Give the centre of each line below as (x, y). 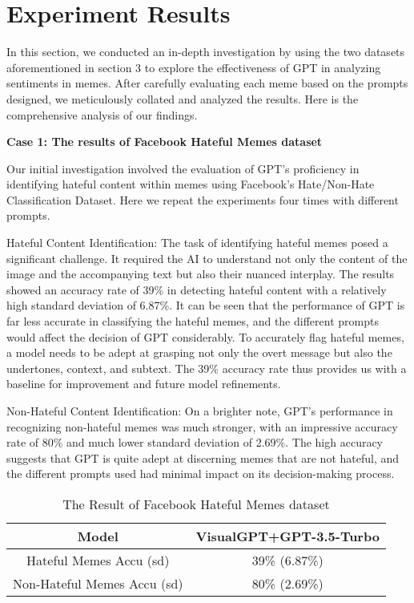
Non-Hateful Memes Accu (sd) (98, 583)
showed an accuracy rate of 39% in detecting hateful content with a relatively (197, 289)
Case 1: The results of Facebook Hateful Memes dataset (165, 142)
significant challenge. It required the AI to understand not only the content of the (207, 258)
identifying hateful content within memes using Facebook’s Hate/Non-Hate (191, 184)
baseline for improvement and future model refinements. (144, 384)
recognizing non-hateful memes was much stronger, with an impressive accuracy (202, 426)
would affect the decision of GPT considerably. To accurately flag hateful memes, (205, 336)
